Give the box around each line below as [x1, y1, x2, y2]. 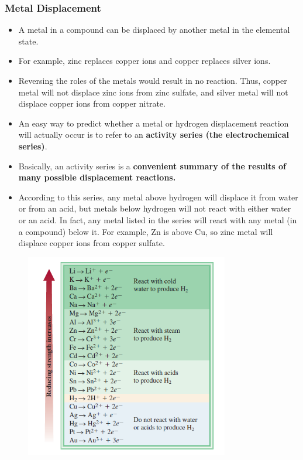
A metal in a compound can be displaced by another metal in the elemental [18, 23, 290, 36]
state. [18, 35, 39, 47]
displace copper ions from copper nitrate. [18, 97, 166, 110]
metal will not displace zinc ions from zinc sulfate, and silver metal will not [18, 86, 288, 98]
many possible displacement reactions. [18, 171, 176, 183]
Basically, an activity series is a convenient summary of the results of [18, 159, 287, 172]
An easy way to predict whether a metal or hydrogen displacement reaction [18, 117, 289, 129]
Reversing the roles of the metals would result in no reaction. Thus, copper [18, 74, 287, 86]
